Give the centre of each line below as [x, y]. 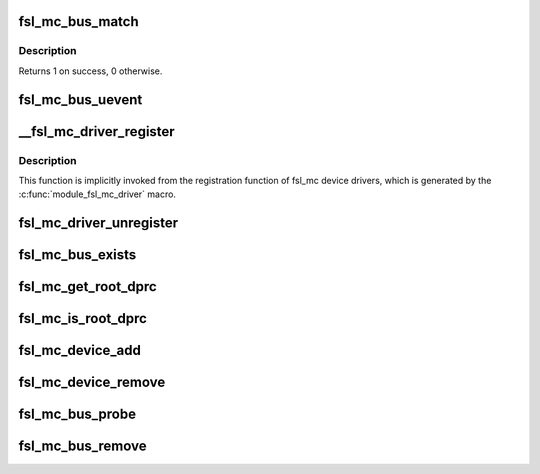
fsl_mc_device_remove [92, 382]
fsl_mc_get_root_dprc [87, 286]
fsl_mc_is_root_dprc [82, 318]
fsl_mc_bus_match [78, 21]
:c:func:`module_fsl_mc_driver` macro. [97, 194]
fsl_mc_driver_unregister [98, 223]
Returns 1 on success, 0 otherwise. [90, 71]
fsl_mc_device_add [80, 350]
